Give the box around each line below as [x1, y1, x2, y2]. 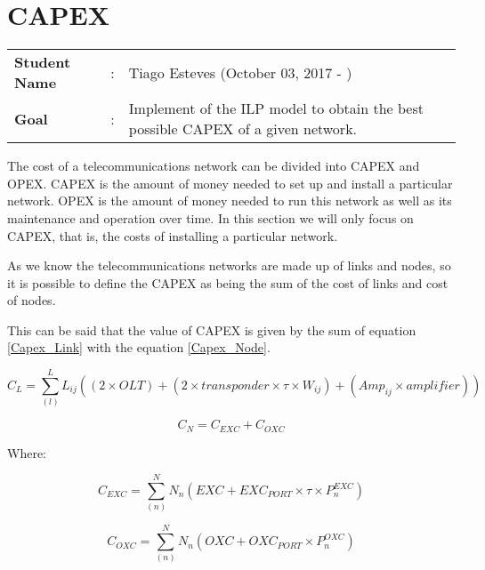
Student [14, 52, 71, 73]
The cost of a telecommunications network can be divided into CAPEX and [7, 157, 420, 175]
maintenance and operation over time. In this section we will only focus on [7, 208, 414, 227]
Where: [7, 443, 46, 462]
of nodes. [7, 291, 56, 309]
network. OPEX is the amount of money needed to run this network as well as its [7, 191, 452, 210]
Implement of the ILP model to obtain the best [128, 98, 424, 119]
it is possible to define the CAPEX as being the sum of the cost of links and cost [7, 273, 449, 292]
